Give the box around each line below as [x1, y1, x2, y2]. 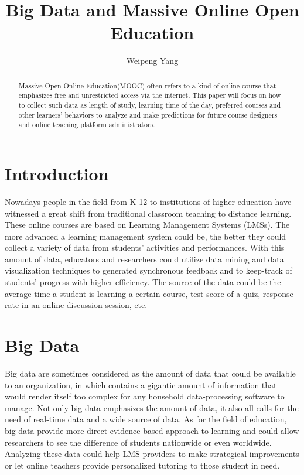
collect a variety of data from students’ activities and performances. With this [5, 241, 285, 254]
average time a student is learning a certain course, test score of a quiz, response [5, 287, 293, 299]
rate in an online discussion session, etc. [5, 299, 148, 311]
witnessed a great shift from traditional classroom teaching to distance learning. [5, 207, 292, 219]
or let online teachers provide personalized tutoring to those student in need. [5, 459, 280, 471]
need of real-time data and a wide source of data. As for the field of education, [5, 413, 287, 425]
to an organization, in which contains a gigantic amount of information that [5, 378, 277, 391]
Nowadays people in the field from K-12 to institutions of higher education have [5, 195, 292, 207]
